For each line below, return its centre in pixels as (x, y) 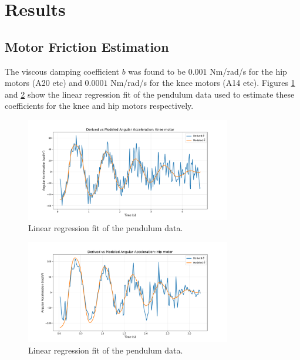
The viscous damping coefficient (62, 71)
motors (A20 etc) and (43, 83)
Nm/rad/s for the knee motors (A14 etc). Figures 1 (203, 83)
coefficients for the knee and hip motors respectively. (99, 106)
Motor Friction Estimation (87, 46)
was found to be (157, 71)
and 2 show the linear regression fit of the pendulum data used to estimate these (150, 94)
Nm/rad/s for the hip (248, 71)
